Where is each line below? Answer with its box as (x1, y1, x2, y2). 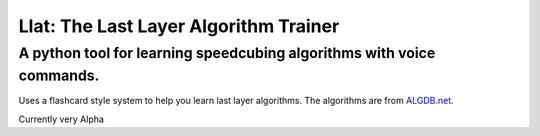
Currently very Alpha (18, 113, 105, 125)
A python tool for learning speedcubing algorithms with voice (18, 44, 436, 62)
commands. (18, 66, 100, 85)
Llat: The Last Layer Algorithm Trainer (18, 15, 340, 37)
